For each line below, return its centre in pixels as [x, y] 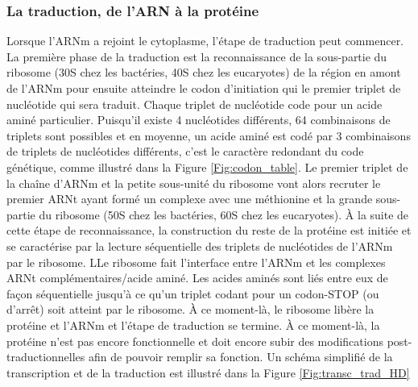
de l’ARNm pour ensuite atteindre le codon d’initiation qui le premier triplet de [204, 88]
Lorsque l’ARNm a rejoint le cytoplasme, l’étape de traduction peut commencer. [205, 41]
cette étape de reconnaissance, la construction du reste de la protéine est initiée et [209, 230]
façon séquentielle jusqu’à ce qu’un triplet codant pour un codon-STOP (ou [193, 293]
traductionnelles [46, 357]
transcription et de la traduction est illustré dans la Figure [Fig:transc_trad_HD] [208, 372]
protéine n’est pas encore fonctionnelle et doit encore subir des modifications [195, 341]
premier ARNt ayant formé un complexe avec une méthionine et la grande [190, 199]
